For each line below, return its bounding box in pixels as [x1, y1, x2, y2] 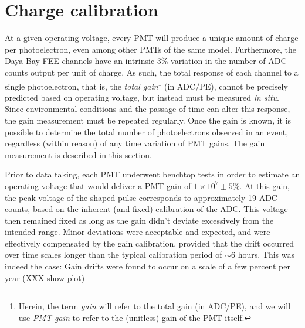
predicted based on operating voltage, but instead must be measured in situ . [5, 91, 279, 103]
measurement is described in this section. [5, 148, 152, 160]
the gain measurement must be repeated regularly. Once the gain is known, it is [5, 114, 292, 126]
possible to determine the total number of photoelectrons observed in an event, [5, 125, 289, 138]
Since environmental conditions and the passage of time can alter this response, [5, 102, 290, 115]
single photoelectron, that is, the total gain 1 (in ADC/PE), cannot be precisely [5, 78, 288, 92]
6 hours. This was [231, 248, 295, 261]
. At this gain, [239, 179, 290, 192]
